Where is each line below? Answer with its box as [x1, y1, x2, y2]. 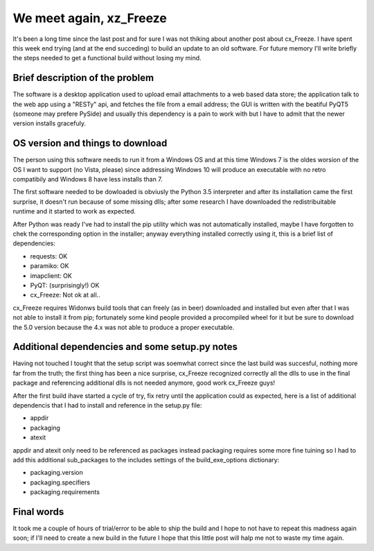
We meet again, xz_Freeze [12, 10, 168, 26]
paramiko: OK [30, 262, 69, 270]
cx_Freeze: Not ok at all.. [30, 291, 100, 299]
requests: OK [30, 252, 68, 260]
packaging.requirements [30, 488, 100, 496]
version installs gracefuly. [12, 119, 87, 128]
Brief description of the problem [12, 72, 154, 84]
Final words [12, 506, 64, 518]
